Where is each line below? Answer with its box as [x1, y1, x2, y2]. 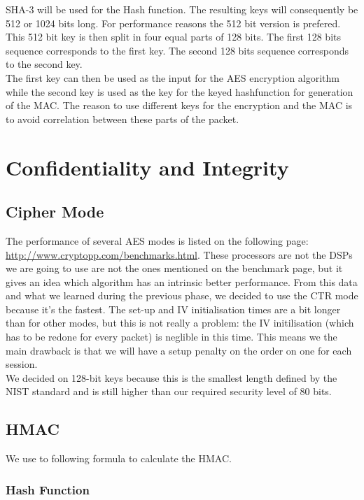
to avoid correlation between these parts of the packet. [6, 111, 239, 126]
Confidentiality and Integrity [6, 152, 289, 181]
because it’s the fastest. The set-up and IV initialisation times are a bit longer [6, 301, 341, 316]
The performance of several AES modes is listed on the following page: [6, 233, 309, 248]
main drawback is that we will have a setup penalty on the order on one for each [6, 343, 352, 357]
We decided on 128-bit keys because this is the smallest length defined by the [6, 370, 337, 385]
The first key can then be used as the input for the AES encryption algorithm [6, 70, 339, 85]
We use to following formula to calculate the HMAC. [6, 451, 232, 466]
